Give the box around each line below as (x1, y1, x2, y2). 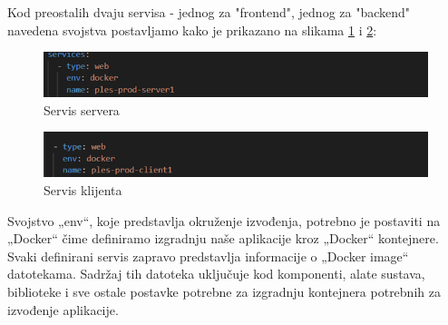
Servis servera (44, 100, 120, 119)
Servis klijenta (44, 181, 122, 199)
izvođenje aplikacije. (7, 300, 119, 319)
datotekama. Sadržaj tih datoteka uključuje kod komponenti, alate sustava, (7, 264, 425, 283)
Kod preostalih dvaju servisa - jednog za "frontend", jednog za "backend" (7, 3, 411, 21)
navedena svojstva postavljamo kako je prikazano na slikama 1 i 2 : (7, 20, 377, 39)
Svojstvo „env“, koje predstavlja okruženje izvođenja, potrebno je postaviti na (7, 211, 441, 230)
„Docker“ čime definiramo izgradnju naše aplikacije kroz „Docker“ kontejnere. (7, 229, 439, 248)
